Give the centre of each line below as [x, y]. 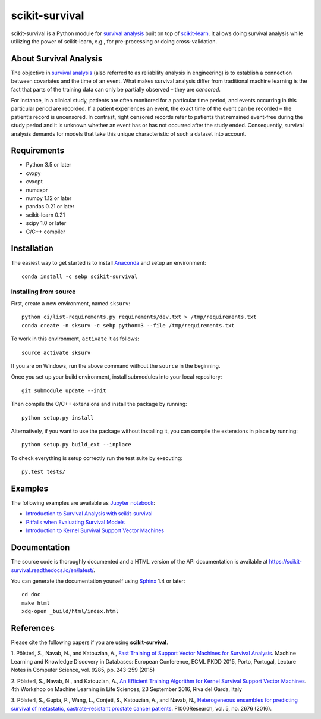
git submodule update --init [64, 390]
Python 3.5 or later [48, 165]
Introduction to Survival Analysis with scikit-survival [89, 514]
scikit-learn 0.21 [45, 215]
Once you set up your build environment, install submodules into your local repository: [117, 377]
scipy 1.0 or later [46, 223]
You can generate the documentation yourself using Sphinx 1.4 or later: [98, 581]
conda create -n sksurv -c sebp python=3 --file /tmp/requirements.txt [128, 325]
